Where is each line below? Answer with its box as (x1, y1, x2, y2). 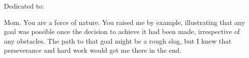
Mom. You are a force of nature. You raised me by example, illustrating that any (4, 17, 245, 27)
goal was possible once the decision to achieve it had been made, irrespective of (4, 26, 240, 36)
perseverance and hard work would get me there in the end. (4, 45, 182, 55)
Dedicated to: (4, 1, 44, 11)
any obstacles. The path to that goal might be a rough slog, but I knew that (4, 35, 231, 46)
